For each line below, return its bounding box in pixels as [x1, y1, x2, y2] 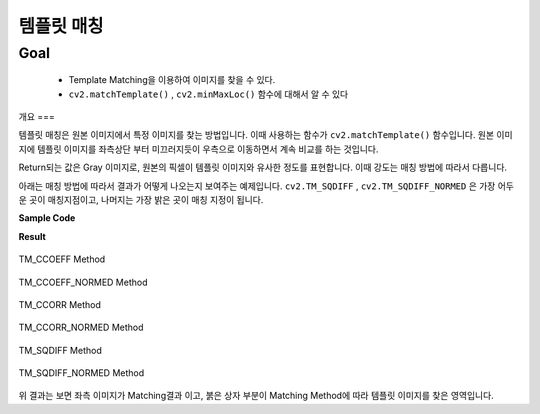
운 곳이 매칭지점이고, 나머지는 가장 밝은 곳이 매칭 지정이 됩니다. [18, 193, 264, 205]
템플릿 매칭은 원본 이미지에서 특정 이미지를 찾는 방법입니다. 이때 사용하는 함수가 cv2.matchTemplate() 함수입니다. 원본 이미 [18, 129, 514, 141]
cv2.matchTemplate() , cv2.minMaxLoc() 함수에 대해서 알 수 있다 [68, 88, 349, 100]
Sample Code [18, 212, 76, 224]
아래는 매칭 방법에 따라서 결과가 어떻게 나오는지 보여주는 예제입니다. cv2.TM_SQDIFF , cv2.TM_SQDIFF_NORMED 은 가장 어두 [18, 180, 515, 192]
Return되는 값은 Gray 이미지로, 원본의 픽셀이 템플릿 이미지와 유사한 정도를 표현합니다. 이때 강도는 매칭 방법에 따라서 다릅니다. [18, 161, 508, 174]
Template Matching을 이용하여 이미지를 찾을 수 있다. [68, 74, 276, 86]
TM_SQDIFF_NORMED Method [18, 367, 145, 379]
